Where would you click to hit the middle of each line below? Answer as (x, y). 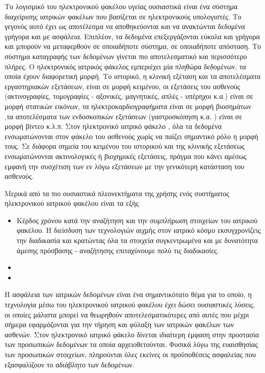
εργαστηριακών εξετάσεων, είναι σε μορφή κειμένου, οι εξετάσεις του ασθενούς (123, 86)
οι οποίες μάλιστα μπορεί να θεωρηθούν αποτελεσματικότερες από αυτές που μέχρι (127, 314)
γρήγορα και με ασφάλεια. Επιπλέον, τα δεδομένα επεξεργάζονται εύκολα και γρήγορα (132, 36)
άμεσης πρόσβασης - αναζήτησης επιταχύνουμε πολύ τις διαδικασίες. (118, 250)
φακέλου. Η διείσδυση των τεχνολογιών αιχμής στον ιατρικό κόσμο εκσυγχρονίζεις (139, 230)
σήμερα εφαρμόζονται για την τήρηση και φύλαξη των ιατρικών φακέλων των (119, 324)
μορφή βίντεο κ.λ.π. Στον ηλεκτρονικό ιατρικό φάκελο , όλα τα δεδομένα (113, 126)
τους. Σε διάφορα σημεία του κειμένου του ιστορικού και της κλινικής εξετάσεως (125, 146)
